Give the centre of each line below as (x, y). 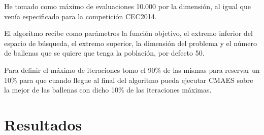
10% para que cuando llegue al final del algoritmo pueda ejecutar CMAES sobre (129, 80)
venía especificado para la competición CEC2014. (80, 16)
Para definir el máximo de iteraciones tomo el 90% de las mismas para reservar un (132, 70)
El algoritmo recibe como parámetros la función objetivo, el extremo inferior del (128, 33)
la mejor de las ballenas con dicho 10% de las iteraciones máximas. (108, 90)
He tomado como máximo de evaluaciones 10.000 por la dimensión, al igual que (127, 6)
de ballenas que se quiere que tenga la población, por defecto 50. (104, 53)
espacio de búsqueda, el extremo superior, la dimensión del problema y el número (130, 43)
